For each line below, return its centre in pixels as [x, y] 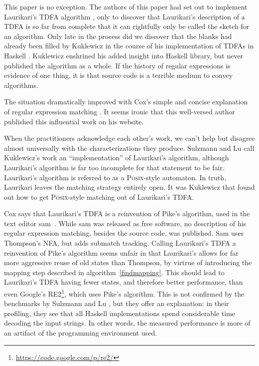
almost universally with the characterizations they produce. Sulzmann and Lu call [129, 148]
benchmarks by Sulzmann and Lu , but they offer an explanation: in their [117, 303]
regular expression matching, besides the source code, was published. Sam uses [124, 233]
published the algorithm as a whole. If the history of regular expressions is [117, 65]
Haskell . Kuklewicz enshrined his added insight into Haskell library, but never [124, 55]
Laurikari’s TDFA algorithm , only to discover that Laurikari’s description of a [125, 16]
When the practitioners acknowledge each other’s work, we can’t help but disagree [129, 138]
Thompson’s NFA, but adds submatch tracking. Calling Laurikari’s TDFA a [120, 243]
